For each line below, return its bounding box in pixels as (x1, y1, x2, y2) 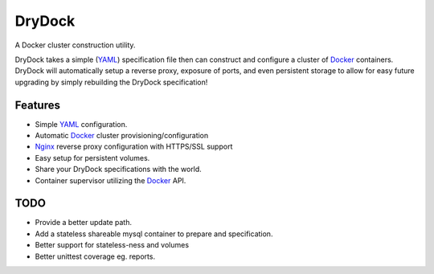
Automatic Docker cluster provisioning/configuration (35, 131, 209, 141)
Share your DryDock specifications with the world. (35, 165, 203, 174)
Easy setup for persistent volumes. (35, 153, 150, 162)
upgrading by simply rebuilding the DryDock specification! (14, 77, 208, 87)
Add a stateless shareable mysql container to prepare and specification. (35, 229, 273, 239)
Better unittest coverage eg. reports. (35, 252, 156, 261)
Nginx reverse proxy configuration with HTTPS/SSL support (35, 141, 233, 152)
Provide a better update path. (35, 218, 133, 227)
